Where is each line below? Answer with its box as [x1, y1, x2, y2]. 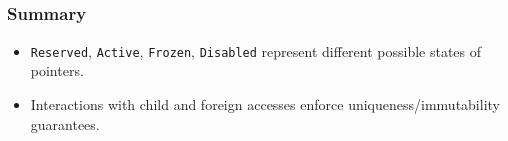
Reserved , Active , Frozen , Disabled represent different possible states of [30, 40, 482, 61]
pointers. [30, 60, 84, 81]
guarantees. [30, 113, 100, 134]
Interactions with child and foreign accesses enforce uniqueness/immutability [30, 93, 500, 114]
